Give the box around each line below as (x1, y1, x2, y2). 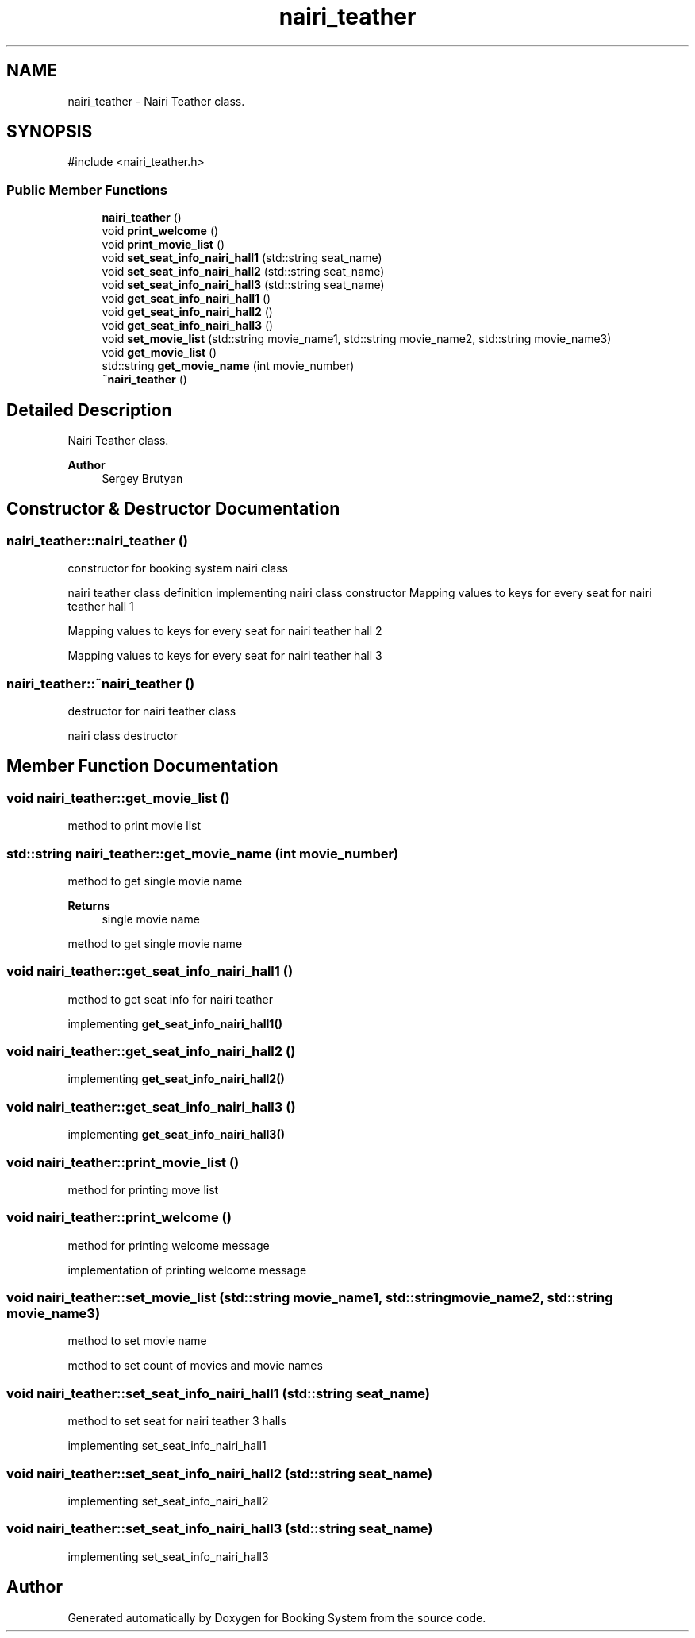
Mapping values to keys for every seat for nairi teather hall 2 (67, 624, 382, 638)
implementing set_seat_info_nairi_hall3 (67, 1549, 269, 1563)
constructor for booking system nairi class (67, 561, 288, 576)
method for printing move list (67, 1182, 219, 1197)
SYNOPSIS (6, 121, 93, 142)
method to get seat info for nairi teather (67, 992, 273, 1006)
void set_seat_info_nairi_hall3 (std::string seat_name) (102, 278, 385, 292)
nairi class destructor (67, 729, 178, 742)
